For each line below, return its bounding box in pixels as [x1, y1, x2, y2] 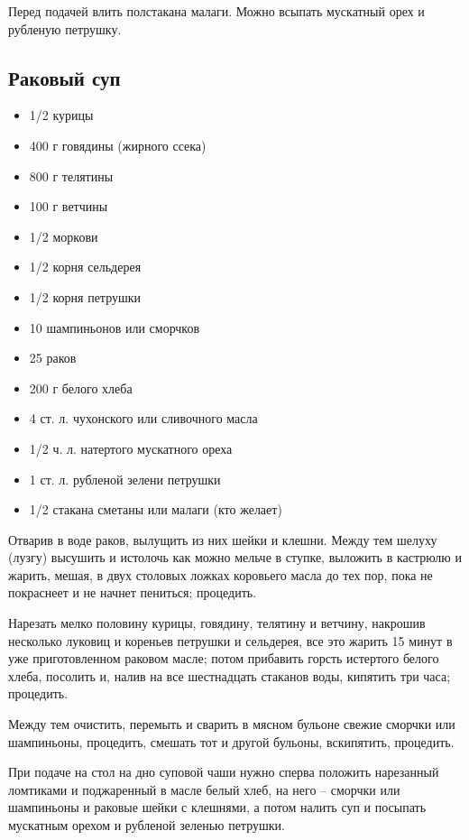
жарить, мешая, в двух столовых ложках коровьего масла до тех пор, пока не [8, 565, 433, 584]
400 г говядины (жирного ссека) [29, 135, 207, 154]
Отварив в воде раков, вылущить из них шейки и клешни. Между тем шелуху [8, 530, 437, 549]
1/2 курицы [29, 106, 94, 125]
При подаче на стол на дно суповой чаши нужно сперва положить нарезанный [8, 762, 439, 781]
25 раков [29, 348, 77, 367]
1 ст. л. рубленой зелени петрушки [29, 469, 221, 488]
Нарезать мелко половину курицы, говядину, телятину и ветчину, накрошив [8, 614, 426, 632]
